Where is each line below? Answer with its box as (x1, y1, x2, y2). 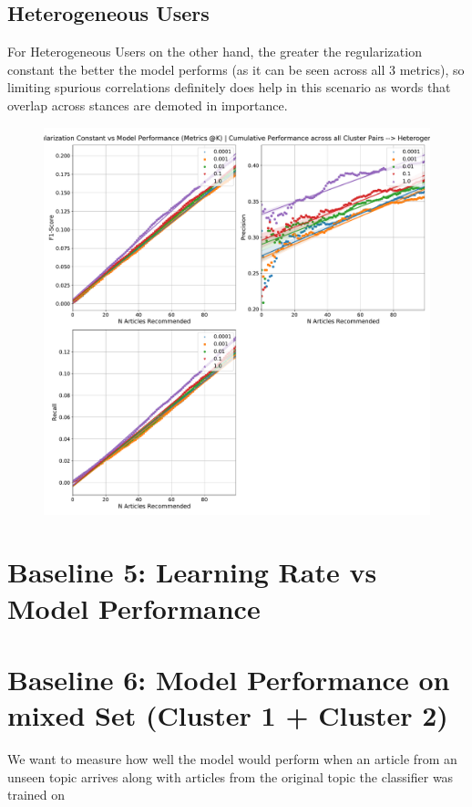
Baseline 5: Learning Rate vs (7, 553, 377, 591)
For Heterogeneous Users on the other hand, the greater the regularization (7, 42, 422, 61)
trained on (7, 785, 66, 804)
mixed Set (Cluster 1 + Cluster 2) (7, 697, 448, 734)
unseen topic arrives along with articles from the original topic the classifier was (7, 767, 454, 786)
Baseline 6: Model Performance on (7, 660, 450, 697)
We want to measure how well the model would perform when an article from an (7, 749, 457, 769)
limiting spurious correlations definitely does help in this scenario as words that (7, 78, 451, 97)
